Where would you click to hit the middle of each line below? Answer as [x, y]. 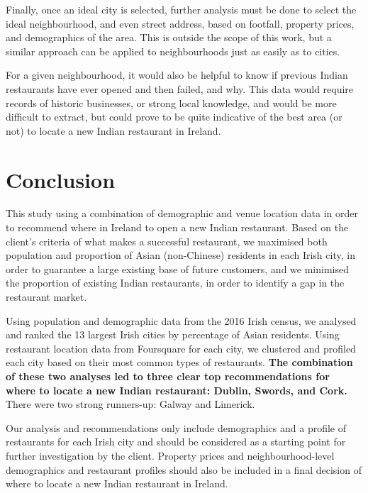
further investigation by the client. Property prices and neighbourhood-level [170, 455]
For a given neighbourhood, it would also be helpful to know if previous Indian [177, 75]
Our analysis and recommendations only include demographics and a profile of [176, 427]
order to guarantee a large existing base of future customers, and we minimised [177, 268]
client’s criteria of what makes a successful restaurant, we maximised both [167, 241]
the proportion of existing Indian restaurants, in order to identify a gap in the [175, 283]
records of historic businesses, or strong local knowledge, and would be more [171, 103]
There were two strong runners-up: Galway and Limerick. [130, 404]
